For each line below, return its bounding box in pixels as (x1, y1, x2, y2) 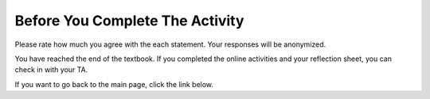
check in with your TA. (14, 65, 88, 74)
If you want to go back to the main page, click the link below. (14, 79, 214, 89)
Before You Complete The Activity (14, 12, 244, 29)
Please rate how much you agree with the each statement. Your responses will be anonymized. (14, 40, 326, 49)
